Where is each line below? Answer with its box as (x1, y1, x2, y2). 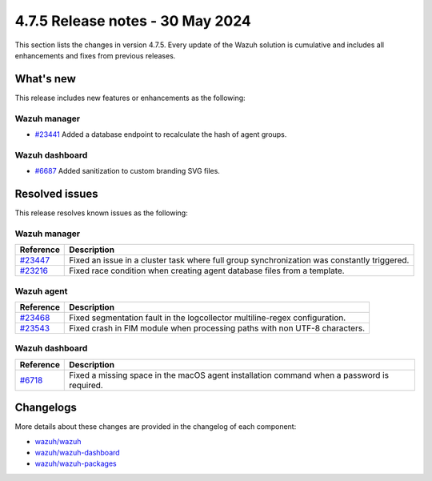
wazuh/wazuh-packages (34, 459, 117, 468)
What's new (14, 72, 76, 86)
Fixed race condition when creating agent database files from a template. (69, 265, 345, 276)
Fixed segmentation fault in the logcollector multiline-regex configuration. (69, 312, 346, 323)
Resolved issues (14, 186, 99, 200)
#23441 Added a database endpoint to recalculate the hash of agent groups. (34, 129, 287, 139)
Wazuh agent (14, 285, 68, 296)
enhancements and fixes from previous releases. (14, 50, 176, 60)
